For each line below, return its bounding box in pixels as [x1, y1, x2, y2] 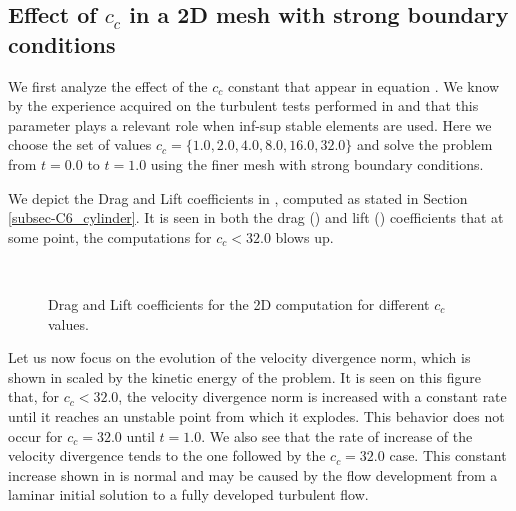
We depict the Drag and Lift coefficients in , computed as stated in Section [8, 187, 468, 208]
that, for [8, 386, 60, 407]
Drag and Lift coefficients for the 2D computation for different [48, 293, 430, 314]
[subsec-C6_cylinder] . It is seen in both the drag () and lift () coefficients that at [8, 207, 504, 228]
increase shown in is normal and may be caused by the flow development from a [8, 464, 498, 485]
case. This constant [389, 445, 507, 466]
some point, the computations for [8, 226, 212, 247]
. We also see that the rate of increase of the [201, 425, 473, 446]
